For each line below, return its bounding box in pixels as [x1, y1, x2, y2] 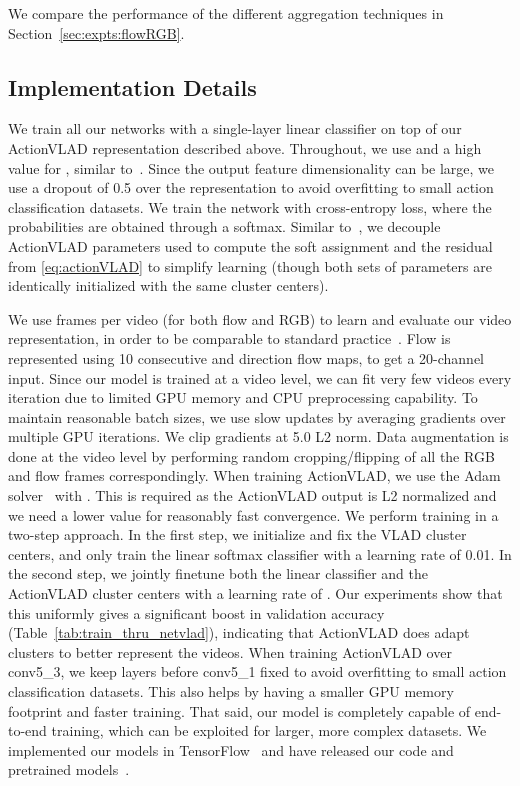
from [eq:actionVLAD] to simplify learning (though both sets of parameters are [8, 255, 492, 276]
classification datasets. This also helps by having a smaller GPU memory [8, 681, 454, 702]
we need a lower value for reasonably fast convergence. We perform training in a [8, 504, 499, 525]
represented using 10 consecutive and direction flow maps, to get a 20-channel [8, 347, 484, 368]
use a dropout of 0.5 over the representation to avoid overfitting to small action [8, 177, 494, 198]
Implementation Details [8, 71, 257, 102]
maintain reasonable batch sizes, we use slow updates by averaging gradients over [8, 406, 506, 427]
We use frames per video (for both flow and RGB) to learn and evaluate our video [8, 308, 512, 329]
